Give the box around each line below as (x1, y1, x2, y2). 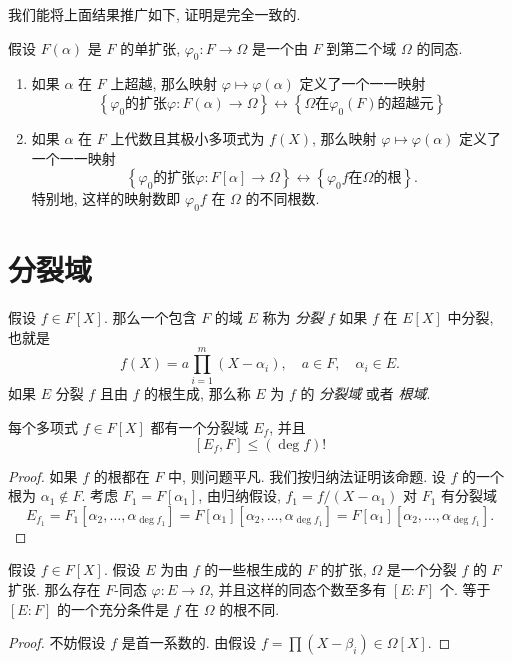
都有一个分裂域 (150, 417, 249, 437)
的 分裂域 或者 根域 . (300, 383, 431, 404)
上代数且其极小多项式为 (110, 127, 265, 148)
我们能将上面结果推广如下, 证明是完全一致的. (8, 4, 301, 24)
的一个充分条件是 (56, 598, 169, 619)
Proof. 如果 (8, 465, 78, 486)
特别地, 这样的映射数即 (31, 188, 181, 209)
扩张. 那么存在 (8, 578, 101, 599)
